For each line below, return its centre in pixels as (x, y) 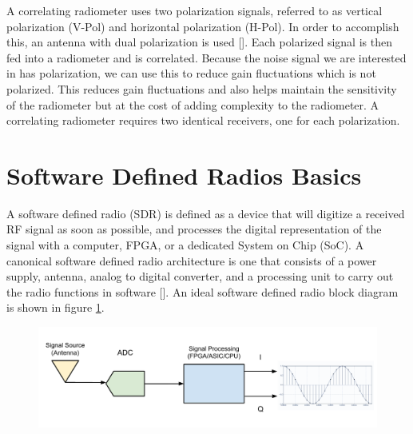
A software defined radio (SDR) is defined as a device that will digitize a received (206, 213)
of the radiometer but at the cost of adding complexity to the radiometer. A (193, 104)
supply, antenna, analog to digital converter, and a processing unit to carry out (200, 276)
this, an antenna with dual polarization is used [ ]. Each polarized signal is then (199, 42)
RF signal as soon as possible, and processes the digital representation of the (194, 229)
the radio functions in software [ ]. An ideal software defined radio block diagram (203, 291)
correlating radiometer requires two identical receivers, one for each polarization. (203, 120)
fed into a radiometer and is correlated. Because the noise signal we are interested (206, 57)
